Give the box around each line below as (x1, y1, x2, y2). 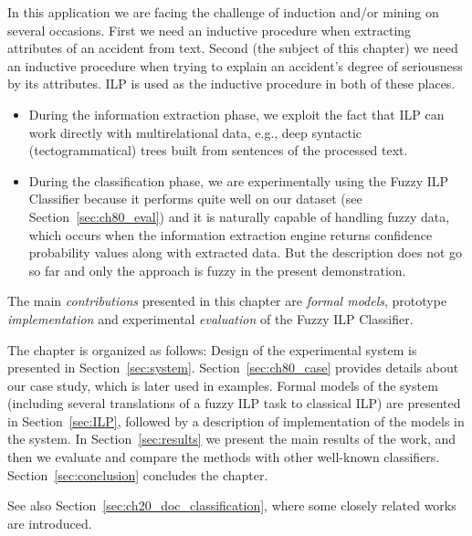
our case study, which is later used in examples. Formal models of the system (7, 375, 438, 394)
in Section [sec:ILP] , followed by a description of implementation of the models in (7, 411, 465, 430)
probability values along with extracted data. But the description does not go (28, 243, 463, 262)
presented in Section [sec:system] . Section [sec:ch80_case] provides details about (7, 358, 459, 377)
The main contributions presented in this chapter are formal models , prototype (7, 291, 447, 310)
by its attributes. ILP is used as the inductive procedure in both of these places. (7, 74, 456, 93)
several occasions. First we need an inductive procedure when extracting (7, 20, 412, 39)
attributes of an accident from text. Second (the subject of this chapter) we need (7, 38, 458, 58)
